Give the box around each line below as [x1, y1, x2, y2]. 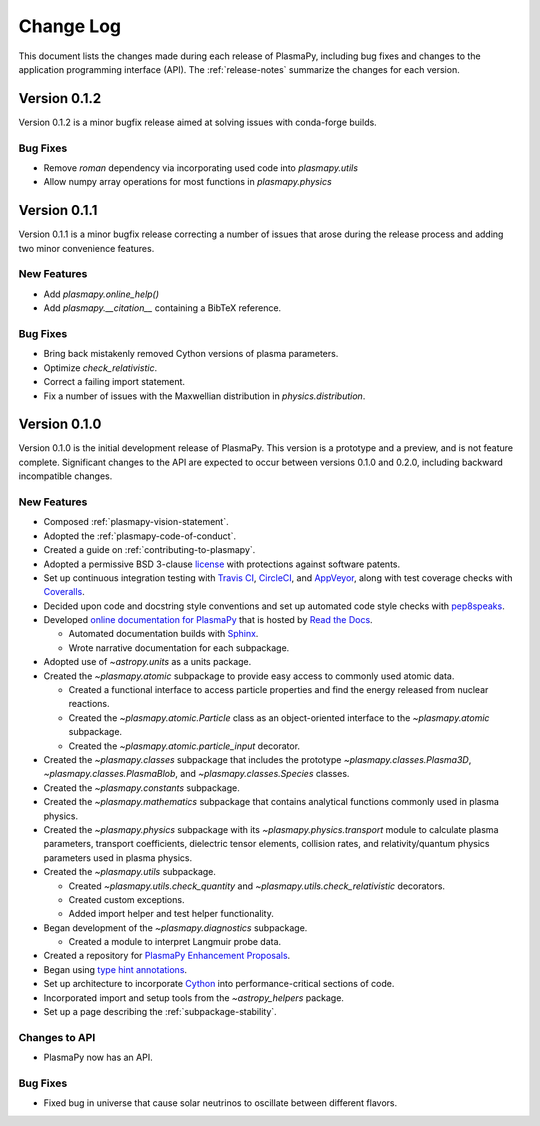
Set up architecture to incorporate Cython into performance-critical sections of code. [43, 978, 395, 990]
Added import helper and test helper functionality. [68, 908, 274, 920]
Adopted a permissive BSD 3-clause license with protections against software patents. [43, 558, 400, 570]
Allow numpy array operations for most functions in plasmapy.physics [43, 176, 332, 188]
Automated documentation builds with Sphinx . [68, 628, 259, 640]
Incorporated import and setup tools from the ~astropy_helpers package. [43, 991, 345, 1004]
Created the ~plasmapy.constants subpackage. [43, 781, 240, 794]
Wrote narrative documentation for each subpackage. [68, 641, 290, 654]
